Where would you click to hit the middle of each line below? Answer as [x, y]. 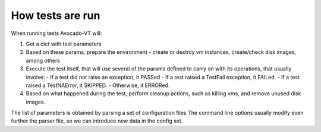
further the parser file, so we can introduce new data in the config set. [97, 121]
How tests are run [56, 15]
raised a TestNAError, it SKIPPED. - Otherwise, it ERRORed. [98, 85]
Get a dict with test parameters [64, 44]
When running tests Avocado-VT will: [56, 33]
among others [43, 60]
